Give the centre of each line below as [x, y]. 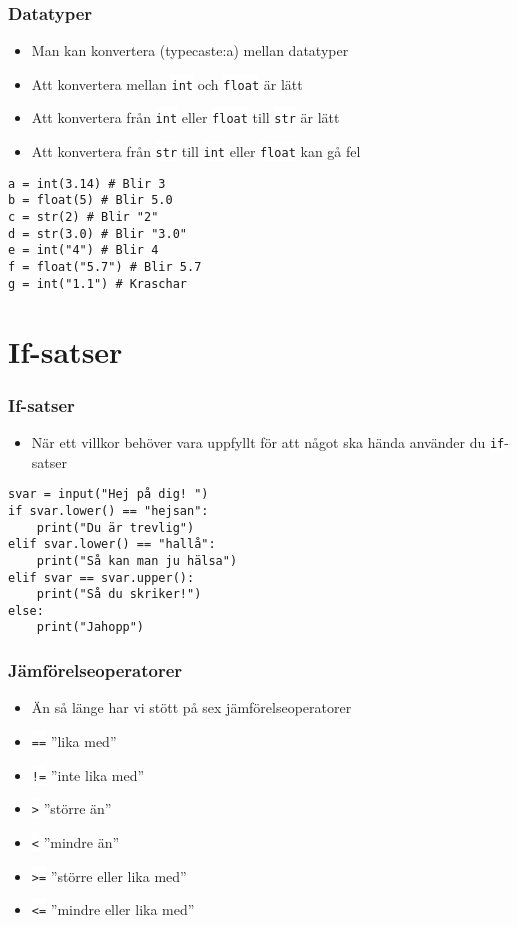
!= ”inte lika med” [88, 774]
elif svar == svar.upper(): [101, 577]
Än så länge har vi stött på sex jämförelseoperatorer [191, 707]
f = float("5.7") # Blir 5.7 [105, 267]
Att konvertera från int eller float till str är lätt [185, 117]
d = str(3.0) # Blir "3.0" [97, 233]
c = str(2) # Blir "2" [83, 217]
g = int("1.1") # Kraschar [97, 283]
